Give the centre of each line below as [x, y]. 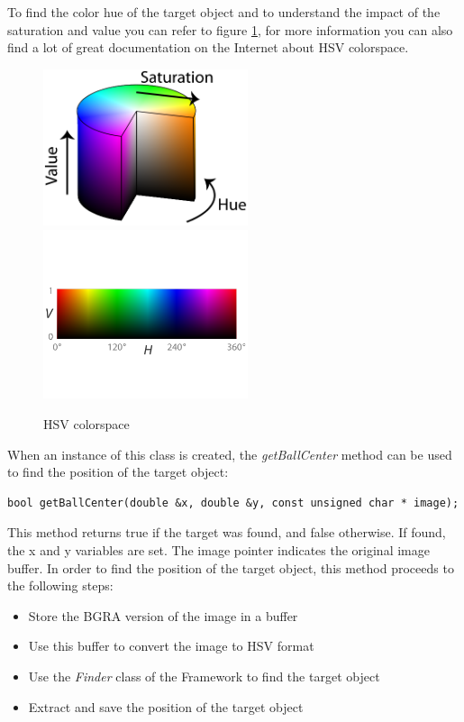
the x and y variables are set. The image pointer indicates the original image [218, 549]
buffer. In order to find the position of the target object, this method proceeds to [231, 567]
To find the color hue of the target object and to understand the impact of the [224, 12]
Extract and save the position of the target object [166, 706]
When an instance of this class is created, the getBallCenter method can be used [230, 454]
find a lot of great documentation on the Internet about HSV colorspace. [208, 47]
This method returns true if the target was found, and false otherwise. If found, [227, 532]
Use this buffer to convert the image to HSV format [171, 646]
